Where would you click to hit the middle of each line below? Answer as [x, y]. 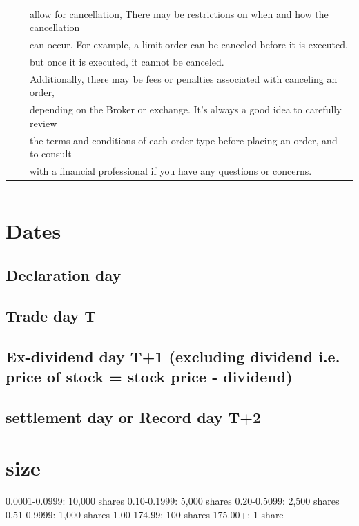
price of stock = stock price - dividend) [149, 376]
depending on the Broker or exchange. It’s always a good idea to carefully [186, 109]
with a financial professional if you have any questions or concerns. [171, 171]
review [43, 123]
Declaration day [64, 275]
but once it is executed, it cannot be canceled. [127, 62]
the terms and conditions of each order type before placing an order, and [184, 140]
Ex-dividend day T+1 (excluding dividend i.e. [173, 356]
